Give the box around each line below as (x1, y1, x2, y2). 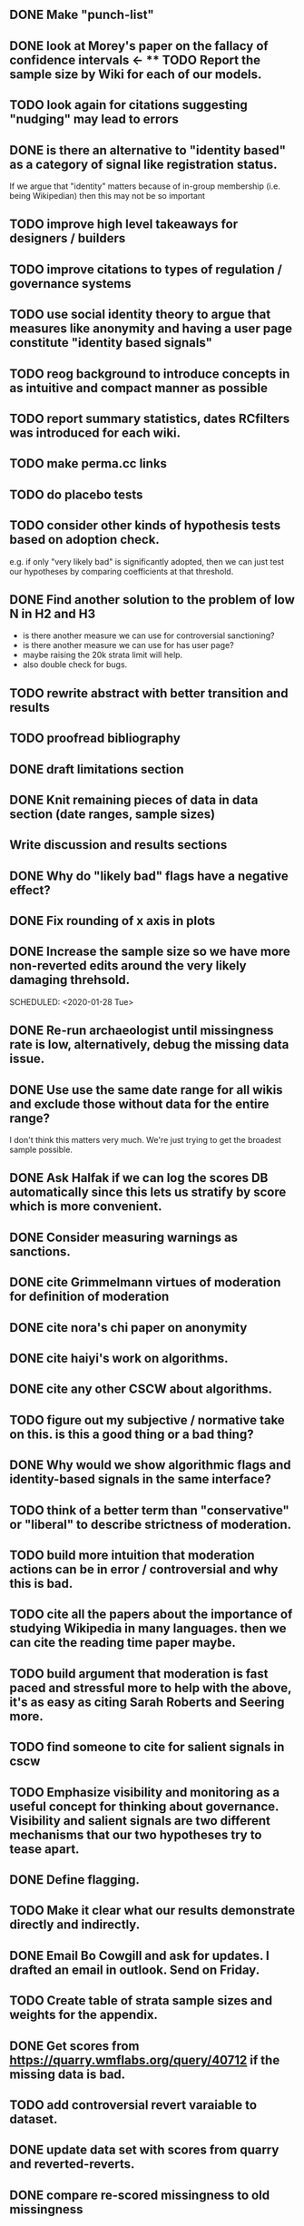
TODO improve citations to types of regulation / (9, 261, 283, 277)
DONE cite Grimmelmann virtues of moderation (9, 1275, 281, 1290)
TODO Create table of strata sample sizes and (9, 1993, 273, 2009)
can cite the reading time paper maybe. (9, 1635, 236, 1650)
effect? (9, 882, 52, 898)
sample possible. (9, 1144, 73, 1156)
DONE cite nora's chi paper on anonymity (9, 1320, 248, 1335)
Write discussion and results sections (9, 837, 228, 852)
